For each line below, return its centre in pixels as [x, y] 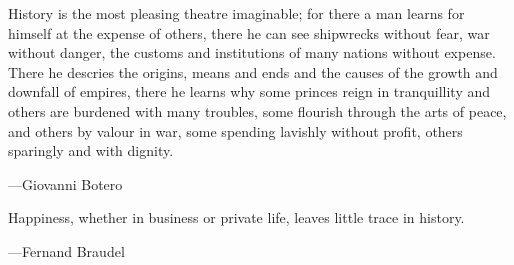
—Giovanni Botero [65, 183]
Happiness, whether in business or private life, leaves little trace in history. [236, 217]
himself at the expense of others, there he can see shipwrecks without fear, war [249, 32]
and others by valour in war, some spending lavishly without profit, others [235, 130]
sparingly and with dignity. [91, 150]
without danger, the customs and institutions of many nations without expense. [252, 52]
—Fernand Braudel [66, 250]
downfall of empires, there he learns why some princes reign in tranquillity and [249, 91]
